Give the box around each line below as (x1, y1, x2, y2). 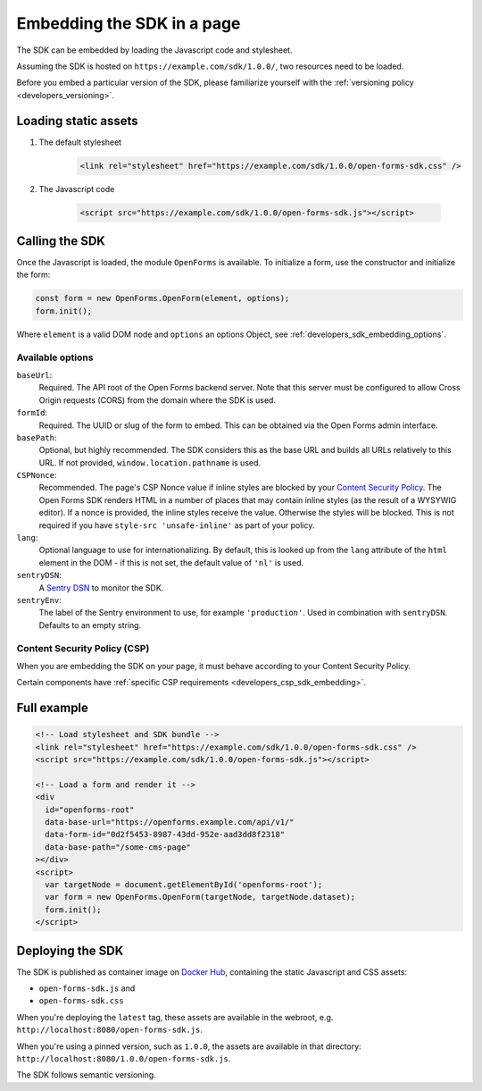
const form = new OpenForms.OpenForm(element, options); (35, 293, 290, 304)
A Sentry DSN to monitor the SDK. (38, 582, 164, 593)
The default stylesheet (38, 137, 122, 147)
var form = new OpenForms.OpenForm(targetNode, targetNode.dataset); (45, 892, 356, 902)
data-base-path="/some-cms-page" (45, 842, 191, 852)
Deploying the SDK (16, 943, 124, 958)
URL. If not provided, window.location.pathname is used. (38, 457, 262, 468)
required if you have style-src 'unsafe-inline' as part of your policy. (38, 519, 315, 531)
